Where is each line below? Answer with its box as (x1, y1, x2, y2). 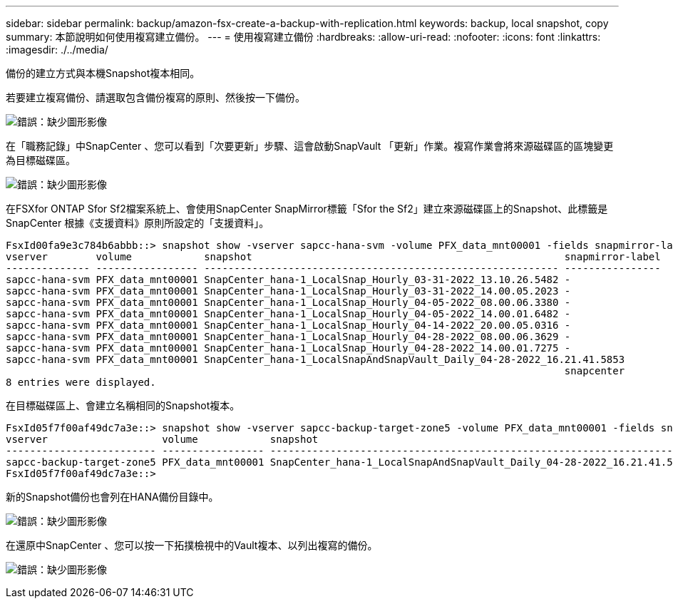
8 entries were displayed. (6, 377, 156, 388)
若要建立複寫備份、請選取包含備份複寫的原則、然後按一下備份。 (6, 91, 305, 103)
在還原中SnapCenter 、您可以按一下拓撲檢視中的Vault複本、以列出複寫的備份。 (6, 539, 378, 551)
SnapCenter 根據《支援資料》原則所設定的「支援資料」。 (6, 217, 269, 229)
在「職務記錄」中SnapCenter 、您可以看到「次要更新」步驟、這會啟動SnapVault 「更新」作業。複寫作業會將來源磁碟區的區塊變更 (6, 140, 614, 152)
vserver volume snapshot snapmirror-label (6, 251, 661, 262)
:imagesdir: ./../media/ (6, 43, 108, 56)
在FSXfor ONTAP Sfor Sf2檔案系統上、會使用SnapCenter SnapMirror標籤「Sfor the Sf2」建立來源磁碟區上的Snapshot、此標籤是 (6, 203, 608, 215)
